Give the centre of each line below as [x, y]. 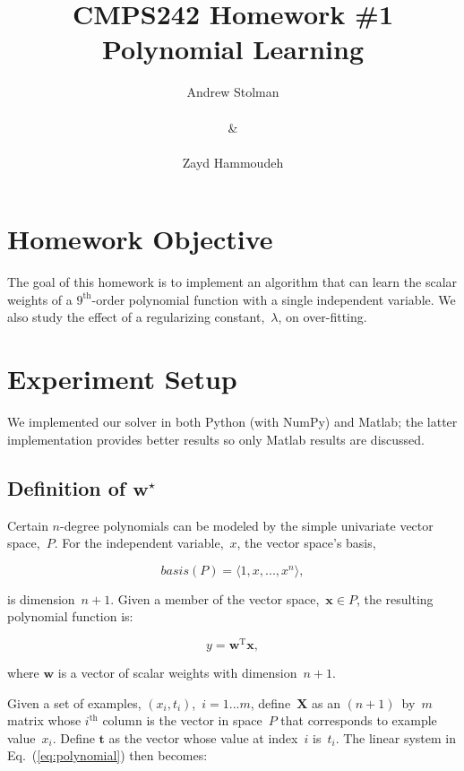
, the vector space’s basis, [306, 543]
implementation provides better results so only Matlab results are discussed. [216, 439]
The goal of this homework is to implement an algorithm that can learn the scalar [232, 282]
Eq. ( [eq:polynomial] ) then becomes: [107, 755]
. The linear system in [395, 737]
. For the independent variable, [139, 543]
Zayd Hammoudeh [233, 162]
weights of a [40, 299]
